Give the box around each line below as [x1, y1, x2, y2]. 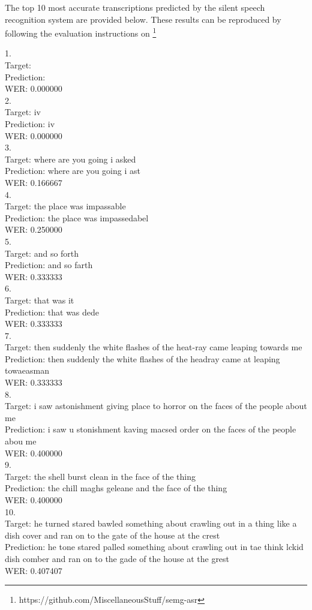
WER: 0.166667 [5, 176, 62, 188]
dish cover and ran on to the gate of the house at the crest [5, 528, 220, 541]
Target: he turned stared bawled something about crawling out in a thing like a [5, 517, 297, 530]
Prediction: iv [5, 118, 55, 130]
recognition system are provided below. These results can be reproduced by [5, 13, 281, 25]
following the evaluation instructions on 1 [5, 25, 157, 39]
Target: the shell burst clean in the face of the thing [5, 470, 196, 482]
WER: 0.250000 [5, 223, 62, 236]
